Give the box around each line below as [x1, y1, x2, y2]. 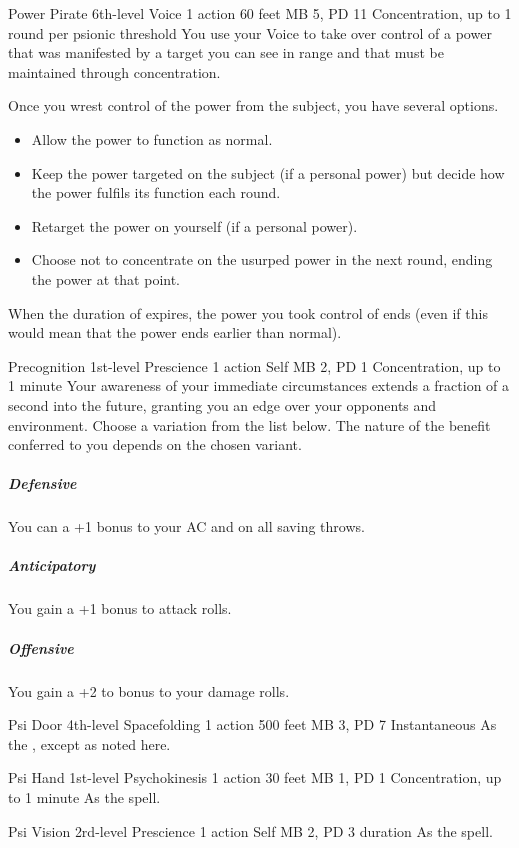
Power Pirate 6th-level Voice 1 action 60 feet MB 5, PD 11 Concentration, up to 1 [8, 3, 512, 23]
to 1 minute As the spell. [8, 786, 161, 807]
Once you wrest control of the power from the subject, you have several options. [8, 95, 499, 116]
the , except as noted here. [8, 733, 171, 754]
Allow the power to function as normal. [31, 128, 273, 149]
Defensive [8, 473, 77, 494]
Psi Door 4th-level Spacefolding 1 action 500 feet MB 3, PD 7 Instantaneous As [8, 714, 497, 735]
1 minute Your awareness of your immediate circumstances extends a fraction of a [8, 375, 510, 396]
